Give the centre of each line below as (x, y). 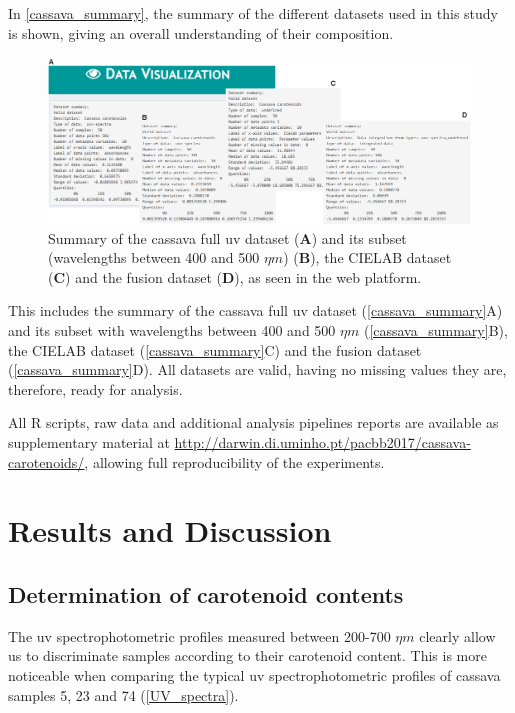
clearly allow (457, 635)
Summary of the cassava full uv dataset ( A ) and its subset (227, 237)
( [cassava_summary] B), (435, 330)
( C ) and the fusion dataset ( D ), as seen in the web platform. (235, 276)
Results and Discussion (170, 530)
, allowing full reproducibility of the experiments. (234, 461)
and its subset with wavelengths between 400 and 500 (172, 330)
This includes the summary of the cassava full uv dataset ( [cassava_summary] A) (255, 310)
